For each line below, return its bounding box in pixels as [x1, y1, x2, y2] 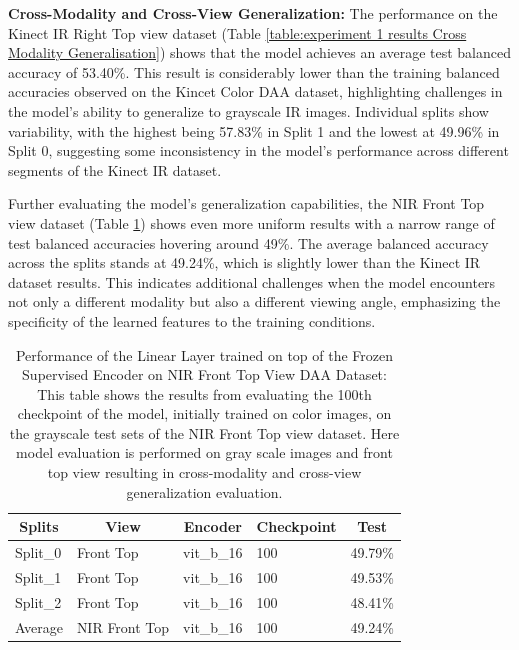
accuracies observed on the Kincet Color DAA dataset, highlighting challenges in [8, 81, 503, 102]
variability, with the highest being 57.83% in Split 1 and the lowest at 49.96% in [8, 120, 500, 141]
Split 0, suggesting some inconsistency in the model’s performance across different [8, 140, 509, 161]
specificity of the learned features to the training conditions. [8, 310, 376, 331]
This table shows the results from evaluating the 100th [37, 383, 372, 404]
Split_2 [15, 591, 62, 612]
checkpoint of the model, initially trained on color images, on [17, 403, 392, 424]
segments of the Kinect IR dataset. [8, 159, 222, 180]
